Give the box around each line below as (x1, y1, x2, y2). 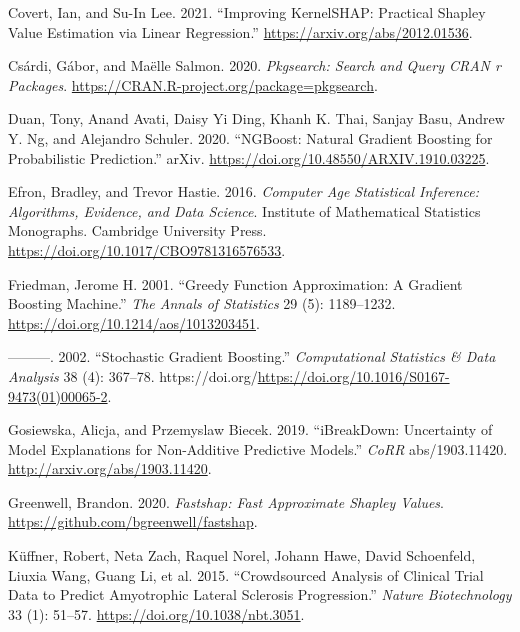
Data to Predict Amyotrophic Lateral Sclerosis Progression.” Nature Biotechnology (8, 584, 512, 605)
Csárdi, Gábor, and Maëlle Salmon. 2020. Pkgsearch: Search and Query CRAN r (8, 55, 501, 76)
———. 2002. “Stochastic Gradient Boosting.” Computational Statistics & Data (8, 346, 496, 367)
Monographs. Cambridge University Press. (8, 220, 267, 241)
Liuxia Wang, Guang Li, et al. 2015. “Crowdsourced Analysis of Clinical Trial (8, 564, 484, 585)
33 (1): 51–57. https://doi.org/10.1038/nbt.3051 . (8, 603, 305, 624)
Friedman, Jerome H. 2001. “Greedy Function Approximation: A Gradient (8, 273, 463, 294)
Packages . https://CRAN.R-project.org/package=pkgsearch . (8, 74, 378, 95)
